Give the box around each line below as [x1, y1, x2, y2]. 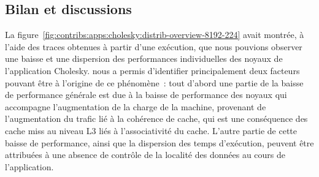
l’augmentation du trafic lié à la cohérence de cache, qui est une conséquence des [5, 112, 308, 125]
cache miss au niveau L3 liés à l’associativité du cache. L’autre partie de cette [5, 124, 297, 137]
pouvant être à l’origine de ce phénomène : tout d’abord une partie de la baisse [5, 76, 304, 89]
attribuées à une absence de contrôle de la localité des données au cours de [5, 148, 286, 161]
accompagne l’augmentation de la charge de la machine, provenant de [5, 100, 266, 113]
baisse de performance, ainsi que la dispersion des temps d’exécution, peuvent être [5, 136, 314, 149]
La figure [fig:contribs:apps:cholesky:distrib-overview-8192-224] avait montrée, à [5, 28, 304, 41]
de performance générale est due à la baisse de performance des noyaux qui [5, 88, 287, 101]
